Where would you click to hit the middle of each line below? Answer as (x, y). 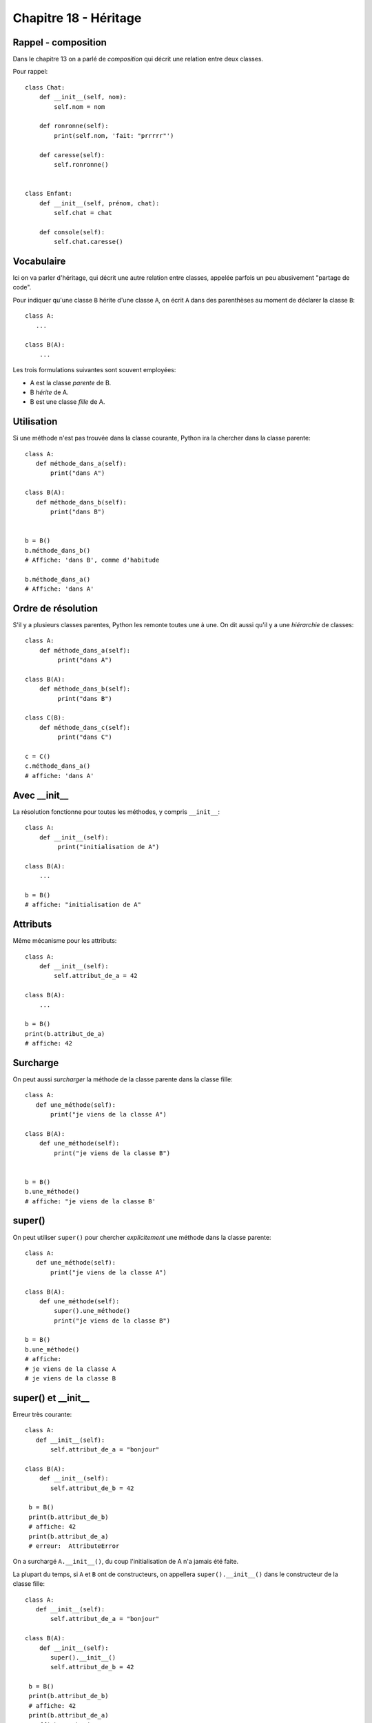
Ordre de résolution (55, 608)
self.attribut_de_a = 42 (96, 976)
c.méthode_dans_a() (58, 766)
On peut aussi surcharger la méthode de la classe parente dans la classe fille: (123, 1079)
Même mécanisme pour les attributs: (65, 941)
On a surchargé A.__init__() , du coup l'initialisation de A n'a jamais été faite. (126, 1562)
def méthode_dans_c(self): (85, 727)
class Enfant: (49, 194)
